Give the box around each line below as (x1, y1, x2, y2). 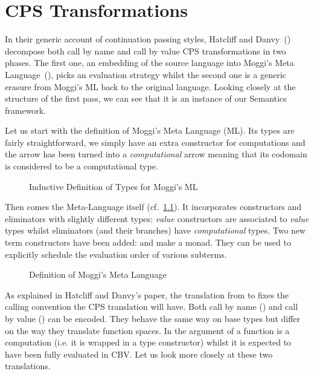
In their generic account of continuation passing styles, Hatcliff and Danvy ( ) (5, 33, 291, 45)
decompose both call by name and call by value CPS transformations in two (5, 44, 286, 57)
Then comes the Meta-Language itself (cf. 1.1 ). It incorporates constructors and (5, 200, 302, 213)
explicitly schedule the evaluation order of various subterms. (5, 248, 227, 260)
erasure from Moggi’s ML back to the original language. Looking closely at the (5, 80, 296, 93)
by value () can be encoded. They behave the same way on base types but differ (5, 312, 301, 324)
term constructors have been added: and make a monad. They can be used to (5, 236, 291, 249)
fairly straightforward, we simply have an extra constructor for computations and (5, 136, 306, 148)
